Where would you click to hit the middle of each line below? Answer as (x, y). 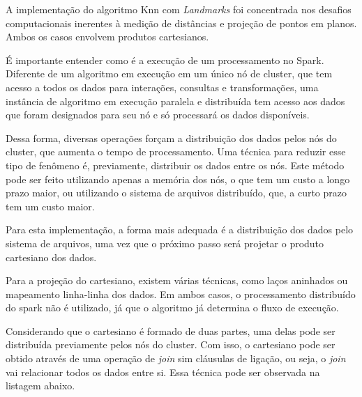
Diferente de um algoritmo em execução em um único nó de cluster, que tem (169, 73)
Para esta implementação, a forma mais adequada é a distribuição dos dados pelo (180, 229)
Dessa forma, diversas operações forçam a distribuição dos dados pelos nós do (171, 138)
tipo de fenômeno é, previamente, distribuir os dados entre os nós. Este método (175, 165)
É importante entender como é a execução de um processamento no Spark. (165, 60)
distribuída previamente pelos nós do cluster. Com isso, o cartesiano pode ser (171, 344)
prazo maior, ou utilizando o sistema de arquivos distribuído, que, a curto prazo (176, 193)
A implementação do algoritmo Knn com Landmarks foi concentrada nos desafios (179, 9)
